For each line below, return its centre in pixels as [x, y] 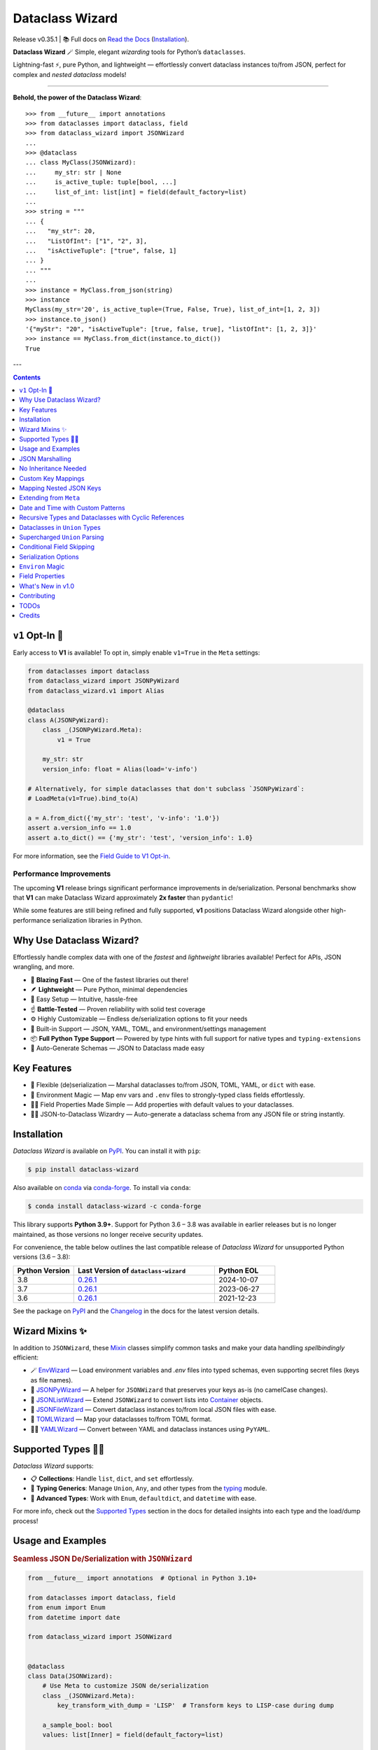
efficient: [26, 1357]
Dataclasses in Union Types [60, 527]
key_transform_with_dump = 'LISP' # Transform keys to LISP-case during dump [196, 1706]
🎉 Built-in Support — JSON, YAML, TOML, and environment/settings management [148, 1028]
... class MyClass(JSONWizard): [81, 162]
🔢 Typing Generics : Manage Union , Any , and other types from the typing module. [149, 1488]
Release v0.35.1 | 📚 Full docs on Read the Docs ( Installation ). [101, 39]
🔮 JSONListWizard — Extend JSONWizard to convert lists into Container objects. [147, 1399]
